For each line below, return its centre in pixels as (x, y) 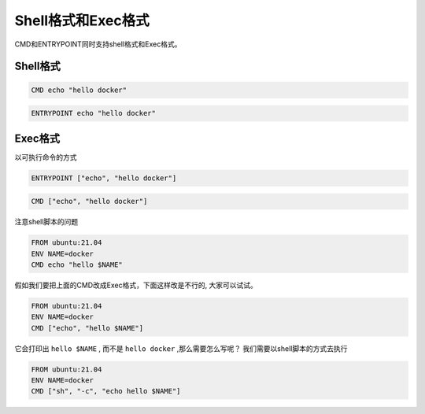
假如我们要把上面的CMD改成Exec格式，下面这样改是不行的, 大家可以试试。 (136, 285)
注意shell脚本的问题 (46, 222)
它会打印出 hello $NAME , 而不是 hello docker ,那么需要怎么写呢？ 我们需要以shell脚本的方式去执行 (181, 348)
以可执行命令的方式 (46, 157)
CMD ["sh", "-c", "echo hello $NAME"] (106, 391)
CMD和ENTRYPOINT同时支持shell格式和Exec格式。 (98, 44)
